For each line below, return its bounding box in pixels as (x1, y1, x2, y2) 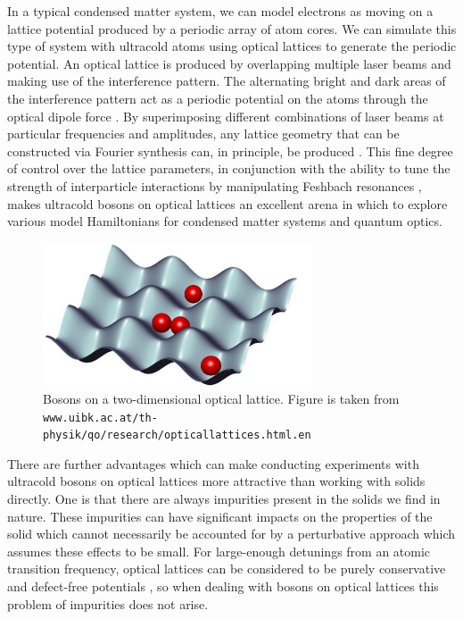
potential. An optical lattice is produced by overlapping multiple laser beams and (7, 54, 451, 72)
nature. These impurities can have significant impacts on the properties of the (7, 506, 433, 525)
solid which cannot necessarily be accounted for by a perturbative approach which (7, 524, 456, 543)
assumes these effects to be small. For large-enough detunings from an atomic (7, 541, 431, 560)
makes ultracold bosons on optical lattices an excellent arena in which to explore (7, 194, 448, 213)
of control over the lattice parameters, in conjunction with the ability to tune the (7, 159, 451, 178)
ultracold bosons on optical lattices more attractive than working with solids (7, 472, 426, 490)
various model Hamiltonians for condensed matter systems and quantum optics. (7, 212, 442, 230)
